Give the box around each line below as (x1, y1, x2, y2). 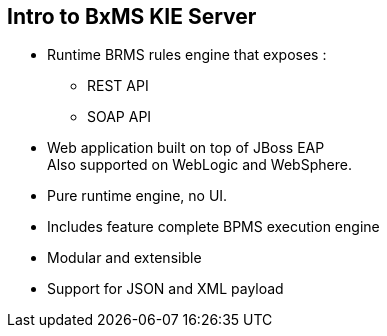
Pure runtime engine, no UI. (47, 187, 228, 205)
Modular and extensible (47, 249, 202, 267)
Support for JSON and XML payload (47, 280, 284, 298)
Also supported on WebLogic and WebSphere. (47, 156, 352, 174)
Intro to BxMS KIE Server (7, 4, 257, 29)
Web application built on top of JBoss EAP (47, 139, 325, 157)
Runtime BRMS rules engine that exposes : (47, 46, 327, 64)
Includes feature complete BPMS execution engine (47, 218, 380, 236)
